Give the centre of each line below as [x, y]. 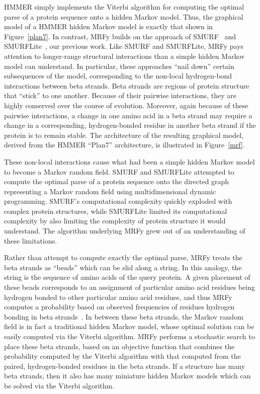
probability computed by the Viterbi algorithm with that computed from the [122, 356]
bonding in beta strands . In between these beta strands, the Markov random [124, 316]
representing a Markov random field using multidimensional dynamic [110, 191]
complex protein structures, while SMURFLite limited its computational [116, 211]
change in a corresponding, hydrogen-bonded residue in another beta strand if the [130, 125]
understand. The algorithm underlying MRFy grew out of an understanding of [125, 231]
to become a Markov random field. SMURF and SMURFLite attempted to [119, 171]
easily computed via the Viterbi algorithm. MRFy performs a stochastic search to [129, 336]
